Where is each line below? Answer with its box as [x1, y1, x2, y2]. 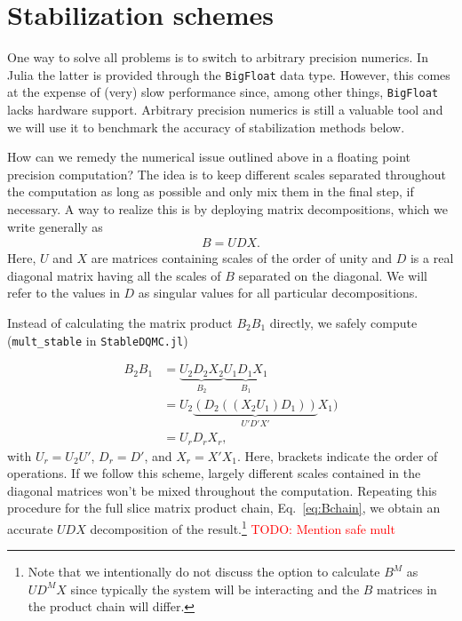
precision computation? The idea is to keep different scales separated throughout [7, 164, 447, 183]
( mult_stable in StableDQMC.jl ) [7, 330, 188, 349]
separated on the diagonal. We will [238, 266, 427, 284]
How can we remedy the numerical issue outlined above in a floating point [7, 147, 411, 166]
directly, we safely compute [269, 314, 418, 331]
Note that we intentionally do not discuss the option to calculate [28, 562, 380, 581]
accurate [7, 519, 53, 537]
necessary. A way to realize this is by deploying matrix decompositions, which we [7, 200, 448, 218]
